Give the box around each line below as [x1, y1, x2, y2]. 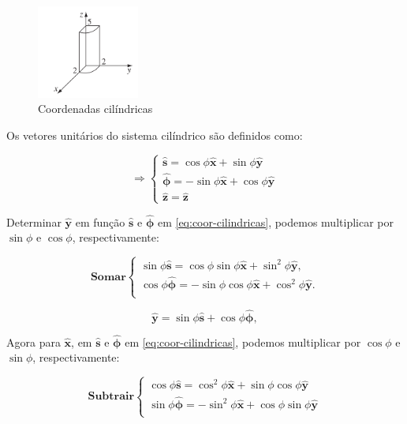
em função [75, 213, 125, 230]
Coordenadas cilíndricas [38, 100, 153, 117]
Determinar [6, 213, 62, 230]
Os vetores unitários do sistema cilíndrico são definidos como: [6, 126, 303, 143]
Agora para [6, 333, 61, 350]
